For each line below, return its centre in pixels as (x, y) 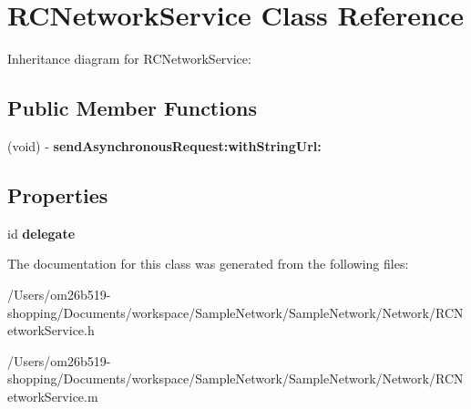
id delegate (41, 233)
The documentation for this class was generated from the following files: (208, 264)
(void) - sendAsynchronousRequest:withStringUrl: (164, 145)
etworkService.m (53, 396)
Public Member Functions (132, 108)
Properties (58, 194)
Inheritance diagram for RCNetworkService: (129, 59)
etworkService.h (51, 330)
